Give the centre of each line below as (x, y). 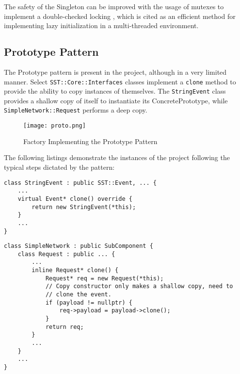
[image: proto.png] (55, 126)
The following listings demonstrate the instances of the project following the (117, 157)
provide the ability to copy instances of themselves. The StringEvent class (115, 91)
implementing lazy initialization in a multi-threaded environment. (101, 25)
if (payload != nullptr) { (89, 302)
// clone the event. (78, 295)
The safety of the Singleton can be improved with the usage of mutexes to (114, 6)
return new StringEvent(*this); (84, 207)
